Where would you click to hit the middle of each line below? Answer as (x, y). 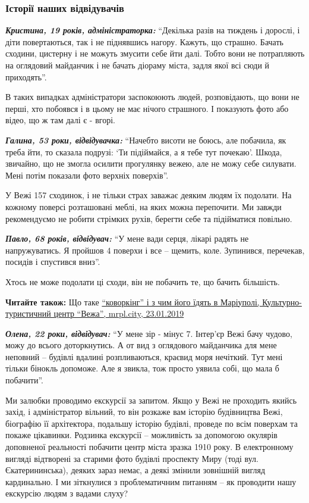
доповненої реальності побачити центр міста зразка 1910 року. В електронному (149, 447)
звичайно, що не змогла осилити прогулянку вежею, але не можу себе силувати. (151, 163)
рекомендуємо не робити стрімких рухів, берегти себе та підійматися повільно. (149, 218)
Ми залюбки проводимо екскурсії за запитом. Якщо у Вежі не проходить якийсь (151, 400)
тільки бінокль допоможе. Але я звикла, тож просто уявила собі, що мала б (142, 368)
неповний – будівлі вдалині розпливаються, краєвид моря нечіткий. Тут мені (144, 356)
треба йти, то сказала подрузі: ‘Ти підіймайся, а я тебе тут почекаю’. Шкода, (144, 151)
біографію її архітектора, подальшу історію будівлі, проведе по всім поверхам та (152, 423)
